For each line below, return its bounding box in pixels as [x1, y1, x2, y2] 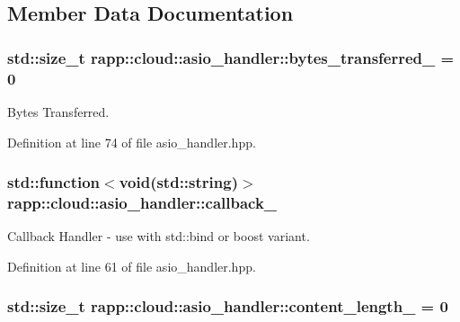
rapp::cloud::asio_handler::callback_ [7, 191, 278, 213]
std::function [7, 171, 101, 193]
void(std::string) [119, 171, 238, 193]
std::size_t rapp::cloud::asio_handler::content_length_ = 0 [7, 295, 448, 318]
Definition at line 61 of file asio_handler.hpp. [7, 256, 256, 275]
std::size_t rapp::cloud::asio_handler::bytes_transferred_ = [7, 46, 455, 68]
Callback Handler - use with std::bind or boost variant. [7, 227, 310, 246]
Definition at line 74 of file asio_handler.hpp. [7, 132, 256, 151]
